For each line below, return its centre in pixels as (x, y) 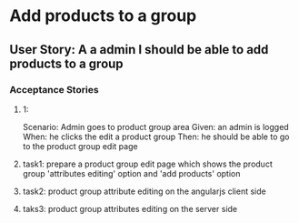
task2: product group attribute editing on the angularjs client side (144, 191)
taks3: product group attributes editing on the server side (130, 208)
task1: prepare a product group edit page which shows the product (147, 164)
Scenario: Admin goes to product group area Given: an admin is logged (155, 127)
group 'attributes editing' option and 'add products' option (131, 173)
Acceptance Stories (54, 89)
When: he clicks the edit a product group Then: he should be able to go (156, 137)
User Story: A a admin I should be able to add (139, 50)
